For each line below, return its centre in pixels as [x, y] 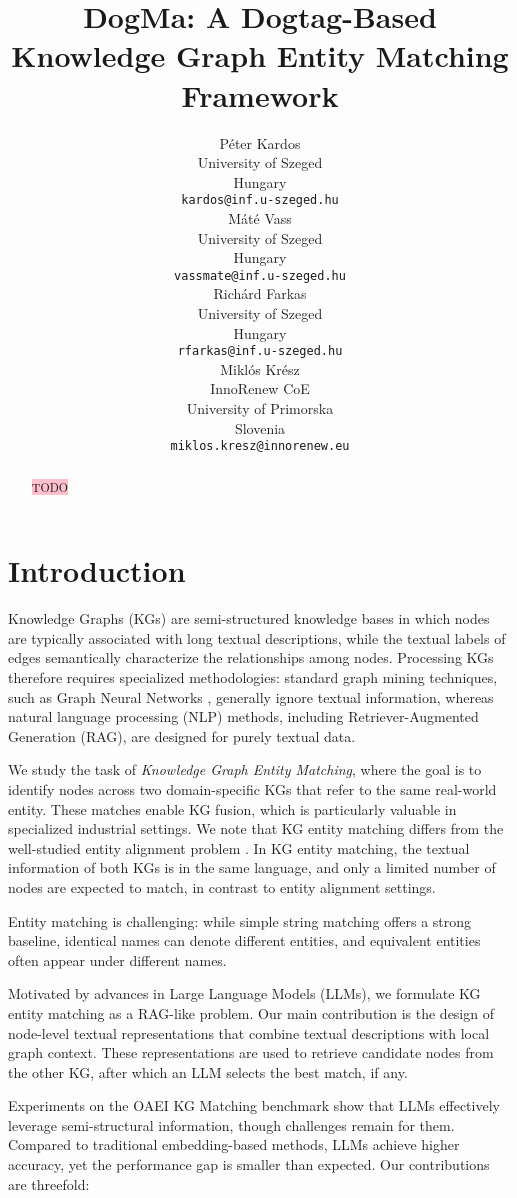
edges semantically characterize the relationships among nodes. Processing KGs [251, 657]
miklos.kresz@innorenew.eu [260, 446]
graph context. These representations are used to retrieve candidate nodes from [251, 1052]
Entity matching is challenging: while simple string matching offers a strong [240, 920]
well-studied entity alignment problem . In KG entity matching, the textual [239, 847]
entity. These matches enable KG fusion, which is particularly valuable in [232, 808]
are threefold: [49, 1183]
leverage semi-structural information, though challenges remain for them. [231, 1124]
